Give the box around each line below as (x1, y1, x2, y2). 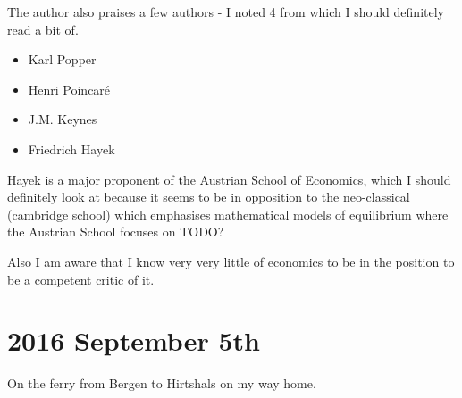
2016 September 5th (7, 322, 260, 359)
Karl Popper (28, 50, 97, 69)
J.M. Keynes (28, 110, 97, 129)
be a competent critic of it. (7, 269, 155, 288)
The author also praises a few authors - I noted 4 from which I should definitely (7, 3, 444, 21)
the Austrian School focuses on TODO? (7, 222, 224, 241)
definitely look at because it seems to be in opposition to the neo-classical (7, 187, 410, 206)
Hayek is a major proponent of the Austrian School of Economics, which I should (7, 170, 451, 188)
